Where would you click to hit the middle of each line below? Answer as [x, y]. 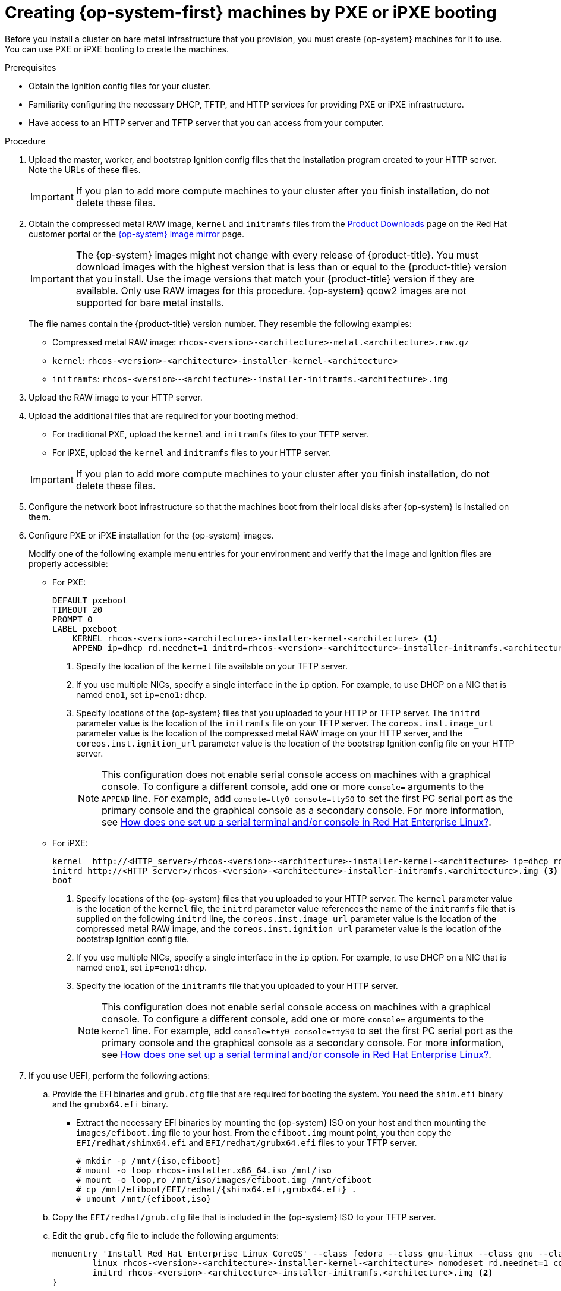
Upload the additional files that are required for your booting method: [163, 415]
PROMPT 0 [73, 619]
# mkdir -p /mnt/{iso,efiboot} [149, 1161]
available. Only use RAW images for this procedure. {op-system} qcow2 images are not [271, 290]
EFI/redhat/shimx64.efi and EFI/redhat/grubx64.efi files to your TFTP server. [247, 1142]
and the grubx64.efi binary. [111, 1104]
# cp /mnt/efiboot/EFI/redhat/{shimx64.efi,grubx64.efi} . [217, 1189]
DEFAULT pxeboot [90, 600]
